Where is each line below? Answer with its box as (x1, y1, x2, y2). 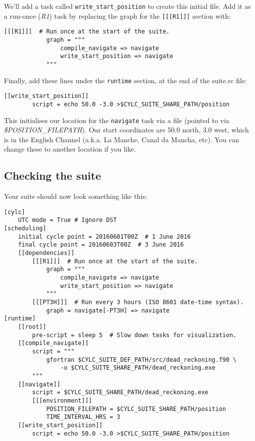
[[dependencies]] (18, 250, 75, 257)
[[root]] (18, 323, 46, 330)
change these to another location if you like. (4, 144, 136, 154)
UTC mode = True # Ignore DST (18, 217, 117, 224)
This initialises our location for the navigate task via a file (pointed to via (4, 115, 229, 125)
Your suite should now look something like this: (4, 191, 147, 201)
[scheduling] (4, 225, 46, 232)
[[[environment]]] (32, 397, 92, 404)
